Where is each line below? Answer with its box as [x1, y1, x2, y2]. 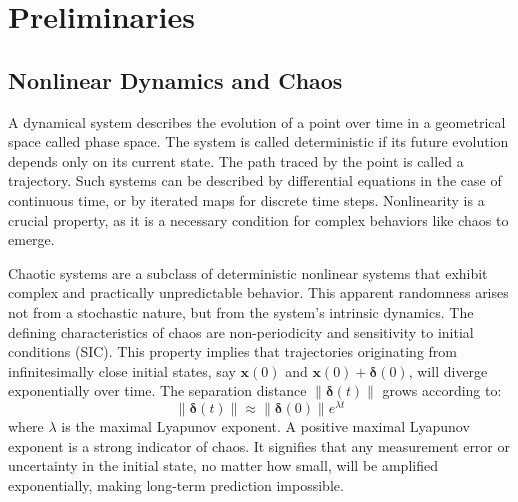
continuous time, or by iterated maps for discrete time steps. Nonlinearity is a [8, 189, 485, 210]
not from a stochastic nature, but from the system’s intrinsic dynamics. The [8, 301, 474, 322]
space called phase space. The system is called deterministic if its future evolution [8, 131, 509, 152]
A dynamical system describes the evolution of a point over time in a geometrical [8, 111, 506, 132]
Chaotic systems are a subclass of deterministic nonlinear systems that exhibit [8, 262, 488, 283]
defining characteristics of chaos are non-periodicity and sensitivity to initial [8, 321, 474, 342]
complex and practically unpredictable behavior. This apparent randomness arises [8, 282, 509, 303]
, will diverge [408, 360, 488, 381]
